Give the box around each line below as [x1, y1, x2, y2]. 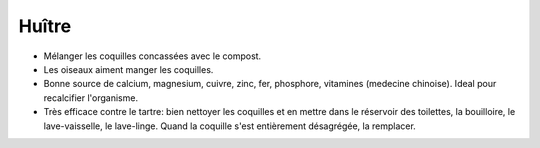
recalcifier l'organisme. [43, 91, 139, 104]
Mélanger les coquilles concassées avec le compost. [43, 50, 262, 62]
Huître [18, 15, 72, 37]
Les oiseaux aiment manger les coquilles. [43, 63, 214, 75]
